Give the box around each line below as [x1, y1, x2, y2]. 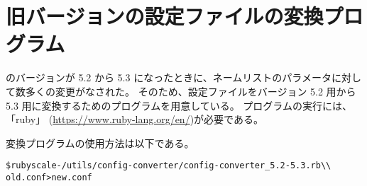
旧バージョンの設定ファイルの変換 [6, 1, 324, 30]
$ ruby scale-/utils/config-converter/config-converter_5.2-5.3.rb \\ [6, 161, 332, 171]
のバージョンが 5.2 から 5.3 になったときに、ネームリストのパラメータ [6, 70, 332, 85]
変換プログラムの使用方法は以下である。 [6, 135, 195, 150]
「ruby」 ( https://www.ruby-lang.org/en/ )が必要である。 [6, 112, 263, 127]
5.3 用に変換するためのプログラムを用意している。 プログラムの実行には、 [6, 98, 352, 112]
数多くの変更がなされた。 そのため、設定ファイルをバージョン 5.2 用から [15, 83, 356, 98]
